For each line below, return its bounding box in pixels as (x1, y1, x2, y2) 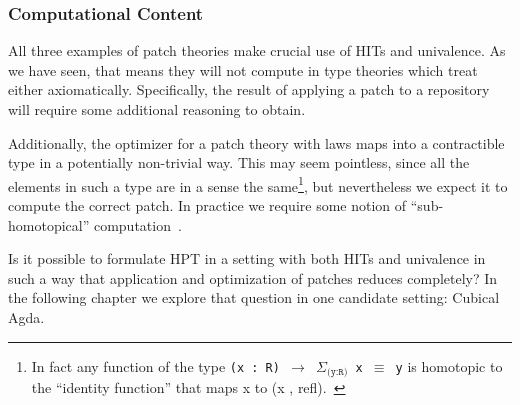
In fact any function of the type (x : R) (31, 355, 280, 376)
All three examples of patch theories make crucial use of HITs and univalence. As (8, 40, 506, 61)
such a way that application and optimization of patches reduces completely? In (8, 267, 498, 288)
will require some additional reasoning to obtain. (8, 99, 306, 119)
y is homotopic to (395, 355, 503, 376)
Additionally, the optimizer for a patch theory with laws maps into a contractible (8, 132, 505, 153)
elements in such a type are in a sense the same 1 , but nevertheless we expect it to (8, 172, 508, 196)
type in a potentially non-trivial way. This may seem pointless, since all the (8, 152, 470, 173)
